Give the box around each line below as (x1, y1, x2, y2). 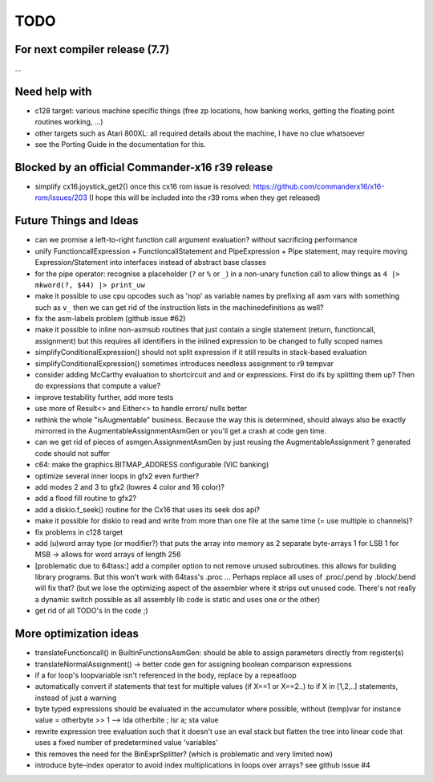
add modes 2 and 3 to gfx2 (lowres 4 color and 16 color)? (34, 482, 225, 491)
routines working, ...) (34, 117, 103, 127)
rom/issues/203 (34, 193, 87, 202)
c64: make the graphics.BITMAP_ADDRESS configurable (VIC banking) (34, 460, 269, 470)
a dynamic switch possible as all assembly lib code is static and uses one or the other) (34, 594, 321, 604)
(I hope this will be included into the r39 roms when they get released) (88, 193, 321, 202)
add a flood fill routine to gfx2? (34, 494, 136, 503)
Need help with (14, 84, 92, 98)
